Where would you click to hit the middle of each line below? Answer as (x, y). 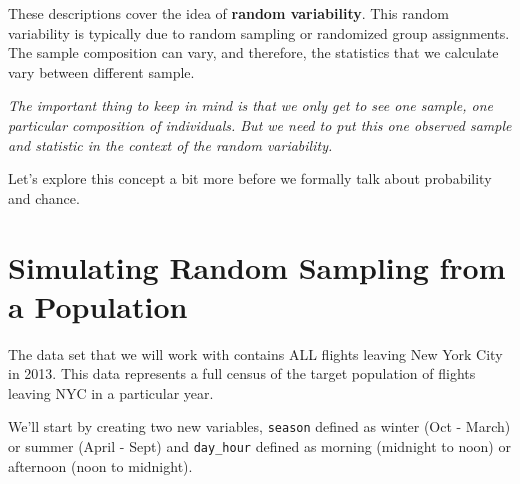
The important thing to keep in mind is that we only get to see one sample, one (251, 105)
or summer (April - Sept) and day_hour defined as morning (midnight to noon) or (259, 446)
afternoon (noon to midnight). (100, 465)
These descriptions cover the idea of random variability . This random (228, 13)
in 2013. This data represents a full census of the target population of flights (242, 373)
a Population (98, 305)
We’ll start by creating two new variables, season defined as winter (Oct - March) (259, 426)
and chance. (44, 197)
